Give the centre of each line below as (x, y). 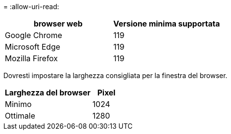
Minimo (18, 104)
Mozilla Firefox (31, 58)
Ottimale (20, 116)
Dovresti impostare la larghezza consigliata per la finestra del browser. (115, 75)
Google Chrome (34, 35)
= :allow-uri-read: (31, 7)
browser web (58, 24)
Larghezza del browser (48, 93)
